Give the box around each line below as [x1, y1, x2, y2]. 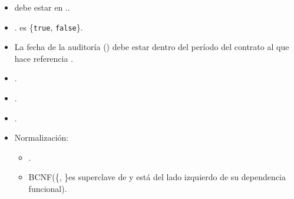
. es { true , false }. [14, 21, 83, 33]
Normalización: [14, 131, 69, 144]
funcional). [28, 183, 67, 194]
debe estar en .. [14, 1, 70, 13]
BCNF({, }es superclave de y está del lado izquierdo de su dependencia [28, 171, 286, 183]
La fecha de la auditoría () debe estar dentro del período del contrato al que [14, 41, 289, 53]
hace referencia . [14, 52, 74, 64]
